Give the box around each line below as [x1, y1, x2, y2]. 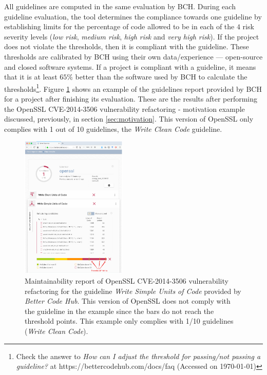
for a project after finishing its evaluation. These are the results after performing [4, 93, 258, 104]
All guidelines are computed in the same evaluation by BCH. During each [4, 1, 236, 11]
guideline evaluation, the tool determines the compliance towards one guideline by [4, 11, 262, 22]
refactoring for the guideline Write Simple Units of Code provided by [25, 285, 241, 296]
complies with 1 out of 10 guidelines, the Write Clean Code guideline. [4, 123, 222, 134]
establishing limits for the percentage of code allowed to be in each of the [4, 21, 235, 32]
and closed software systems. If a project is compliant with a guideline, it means [4, 61, 256, 72]
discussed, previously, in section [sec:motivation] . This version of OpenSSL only [4, 113, 254, 124]
